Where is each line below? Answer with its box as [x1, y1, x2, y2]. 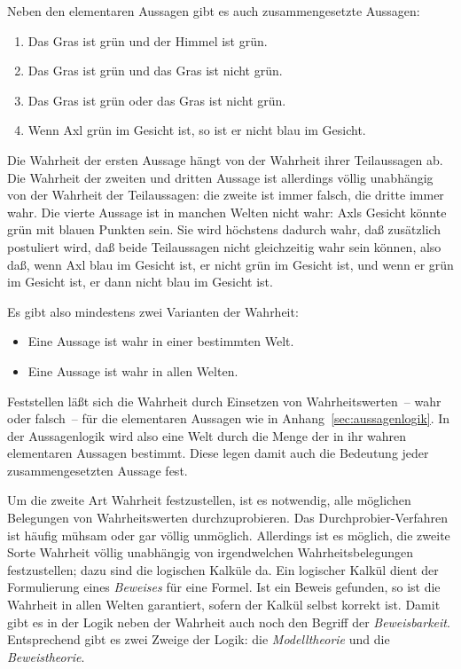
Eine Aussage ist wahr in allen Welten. [27, 361, 238, 380]
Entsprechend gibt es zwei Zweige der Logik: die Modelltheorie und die [7, 630, 390, 649]
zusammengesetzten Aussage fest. [7, 460, 188, 479]
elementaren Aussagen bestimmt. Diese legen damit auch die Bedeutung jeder [7, 444, 429, 462]
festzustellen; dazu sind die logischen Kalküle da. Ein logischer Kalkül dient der [7, 560, 439, 578]
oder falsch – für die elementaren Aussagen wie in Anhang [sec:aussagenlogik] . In [7, 409, 450, 428]
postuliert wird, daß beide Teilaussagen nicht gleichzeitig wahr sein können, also [7, 237, 441, 256]
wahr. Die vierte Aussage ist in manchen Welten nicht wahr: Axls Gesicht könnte [7, 202, 447, 221]
